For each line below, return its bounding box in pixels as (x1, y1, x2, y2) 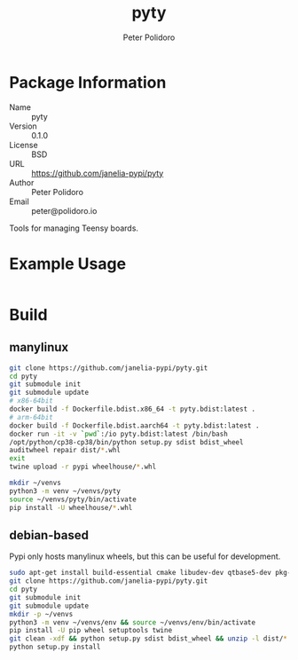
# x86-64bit (9, 397, 53, 405)
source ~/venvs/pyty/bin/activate (9, 495, 137, 504)
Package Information (9, 72, 167, 92)
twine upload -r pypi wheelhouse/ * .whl (9, 462, 157, 472)
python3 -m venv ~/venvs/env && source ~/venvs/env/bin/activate (9, 617, 255, 627)
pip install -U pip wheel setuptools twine (9, 626, 173, 635)
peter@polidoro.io (31, 205, 98, 216)
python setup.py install (9, 642, 101, 652)
